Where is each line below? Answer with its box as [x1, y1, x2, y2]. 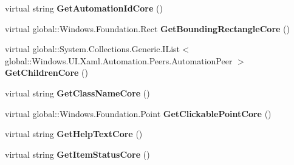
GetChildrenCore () [5, 66, 88, 79]
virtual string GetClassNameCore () [5, 86, 150, 99]
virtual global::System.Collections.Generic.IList [5, 42, 180, 55]
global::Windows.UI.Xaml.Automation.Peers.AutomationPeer [5, 54, 233, 67]
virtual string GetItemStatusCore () [5, 147, 150, 160]
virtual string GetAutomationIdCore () [5, 2, 163, 14]
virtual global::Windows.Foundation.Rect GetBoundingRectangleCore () [5, 22, 290, 35]
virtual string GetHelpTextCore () [5, 127, 143, 140]
